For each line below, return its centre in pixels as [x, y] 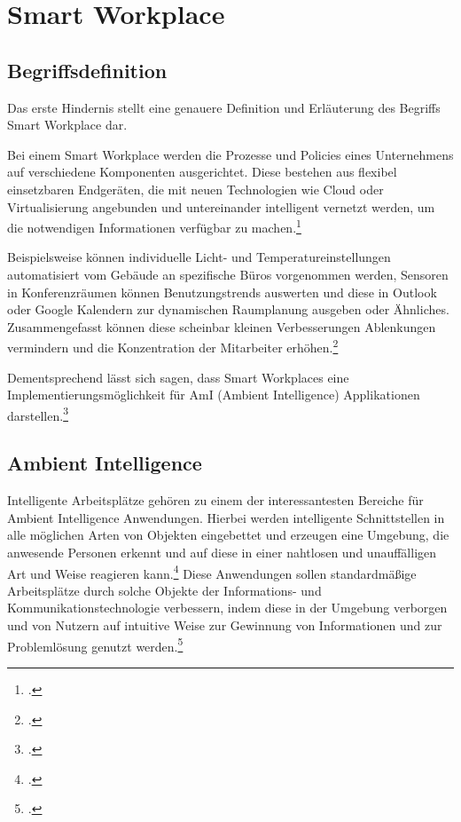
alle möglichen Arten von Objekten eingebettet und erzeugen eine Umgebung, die [228, 535]
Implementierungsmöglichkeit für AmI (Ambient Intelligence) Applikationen [214, 395]
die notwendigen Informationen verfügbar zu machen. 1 [154, 226]
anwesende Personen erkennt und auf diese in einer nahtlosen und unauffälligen [222, 553]
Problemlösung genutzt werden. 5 [95, 644]
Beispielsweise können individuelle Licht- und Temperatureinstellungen [199, 257]
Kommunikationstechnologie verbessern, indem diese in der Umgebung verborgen [227, 608]
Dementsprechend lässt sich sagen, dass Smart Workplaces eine [178, 377]
